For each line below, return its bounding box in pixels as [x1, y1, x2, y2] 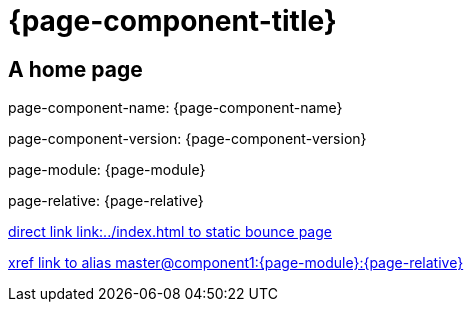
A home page [8, 56, 143, 82]
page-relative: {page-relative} [8, 192, 204, 210]
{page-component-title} [8, 4, 337, 38]
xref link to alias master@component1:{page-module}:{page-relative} [8, 254, 464, 272]
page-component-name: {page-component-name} [8, 99, 343, 117]
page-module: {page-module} [8, 161, 206, 179]
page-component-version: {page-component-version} [8, 130, 367, 148]
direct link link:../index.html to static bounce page [8, 223, 332, 241]
